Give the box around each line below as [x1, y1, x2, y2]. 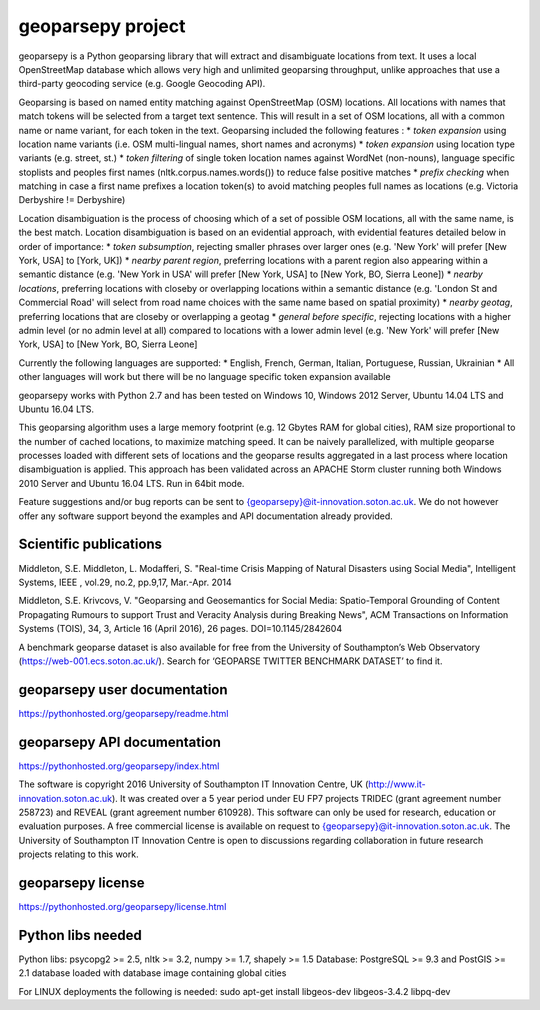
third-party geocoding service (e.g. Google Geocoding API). [18, 78, 266, 90]
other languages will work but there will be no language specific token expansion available [18, 371, 391, 383]
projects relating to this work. [18, 848, 139, 860]
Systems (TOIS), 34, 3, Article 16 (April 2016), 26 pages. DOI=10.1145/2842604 [18, 623, 343, 635]
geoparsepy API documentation [18, 733, 222, 750]
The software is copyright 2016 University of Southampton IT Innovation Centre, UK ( [18, 778, 369, 790]
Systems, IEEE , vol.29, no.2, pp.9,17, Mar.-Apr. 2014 [18, 576, 232, 588]
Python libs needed [18, 926, 142, 944]
